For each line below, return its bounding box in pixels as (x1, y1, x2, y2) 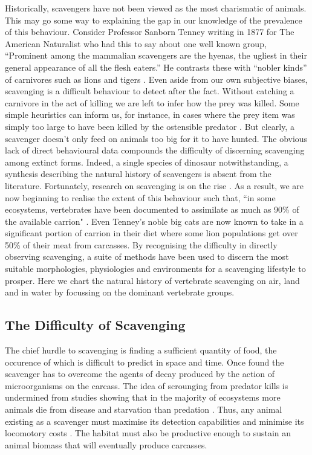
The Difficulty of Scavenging (5, 315, 186, 334)
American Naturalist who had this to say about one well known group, (5, 37, 267, 50)
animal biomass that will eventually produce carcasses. (5, 438, 207, 451)
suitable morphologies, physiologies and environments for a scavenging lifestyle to (5, 262, 306, 275)
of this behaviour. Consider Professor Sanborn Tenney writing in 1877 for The (5, 25, 294, 38)
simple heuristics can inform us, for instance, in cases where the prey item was (5, 108, 295, 121)
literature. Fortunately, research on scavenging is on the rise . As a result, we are (5, 179, 304, 192)
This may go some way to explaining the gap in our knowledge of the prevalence (5, 13, 302, 26)
